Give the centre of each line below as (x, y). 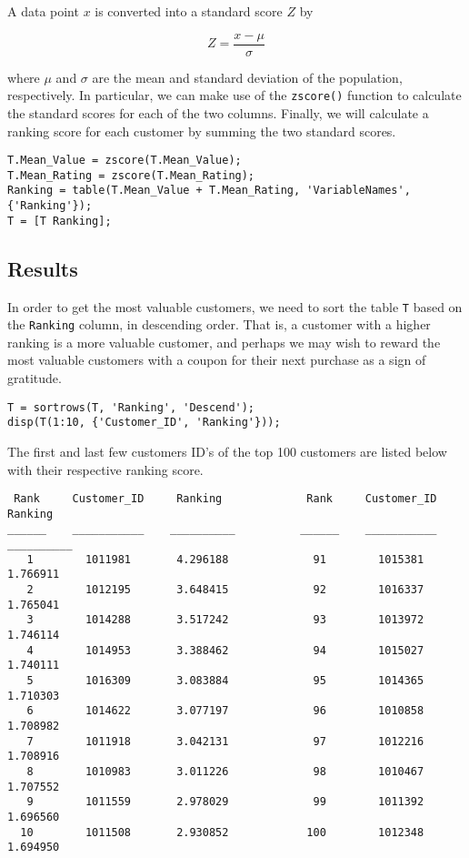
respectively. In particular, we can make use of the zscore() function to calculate (234, 95)
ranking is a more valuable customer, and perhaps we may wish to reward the (224, 342)
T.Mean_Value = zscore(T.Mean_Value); (125, 161)
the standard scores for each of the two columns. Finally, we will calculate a (218, 112)
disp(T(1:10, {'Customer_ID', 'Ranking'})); (144, 423)
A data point (43, 11)
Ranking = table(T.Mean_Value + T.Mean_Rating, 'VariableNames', (209, 191)
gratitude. (35, 378)
